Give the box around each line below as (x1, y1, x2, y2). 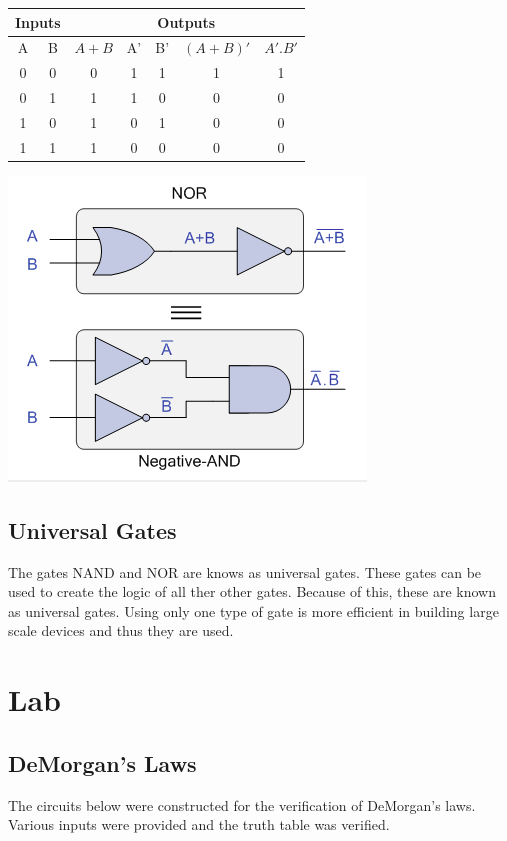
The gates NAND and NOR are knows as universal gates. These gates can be (8, 561, 482, 582)
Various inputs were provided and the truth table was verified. (8, 814, 390, 835)
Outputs (157, 11, 216, 32)
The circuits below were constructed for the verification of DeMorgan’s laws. (8, 794, 476, 815)
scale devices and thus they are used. (8, 620, 234, 641)
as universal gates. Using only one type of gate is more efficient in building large (8, 600, 499, 621)
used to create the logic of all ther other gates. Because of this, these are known (8, 581, 496, 602)
